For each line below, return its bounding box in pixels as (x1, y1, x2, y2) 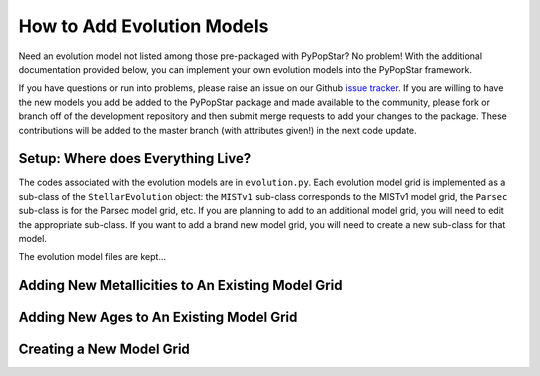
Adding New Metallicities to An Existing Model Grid (18, 277, 343, 294)
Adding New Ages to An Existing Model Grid (18, 309, 298, 326)
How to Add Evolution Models (18, 15, 269, 37)
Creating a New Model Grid (18, 341, 190, 358)
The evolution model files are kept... (18, 251, 167, 263)
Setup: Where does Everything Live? (18, 150, 252, 167)
